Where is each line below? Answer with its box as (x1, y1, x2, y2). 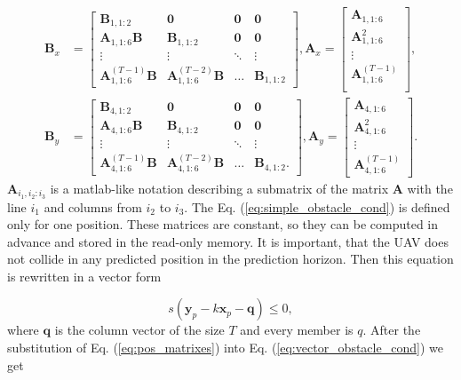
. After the (362, 321, 421, 339)
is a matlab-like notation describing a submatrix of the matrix (50, 178, 389, 197)
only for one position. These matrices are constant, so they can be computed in (7, 215, 439, 234)
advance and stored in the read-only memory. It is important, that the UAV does (7, 232, 449, 250)
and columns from (44, 197, 142, 216)
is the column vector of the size (54, 321, 225, 339)
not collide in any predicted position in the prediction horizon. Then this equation (7, 249, 454, 268)
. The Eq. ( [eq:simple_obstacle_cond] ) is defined (184, 197, 450, 216)
